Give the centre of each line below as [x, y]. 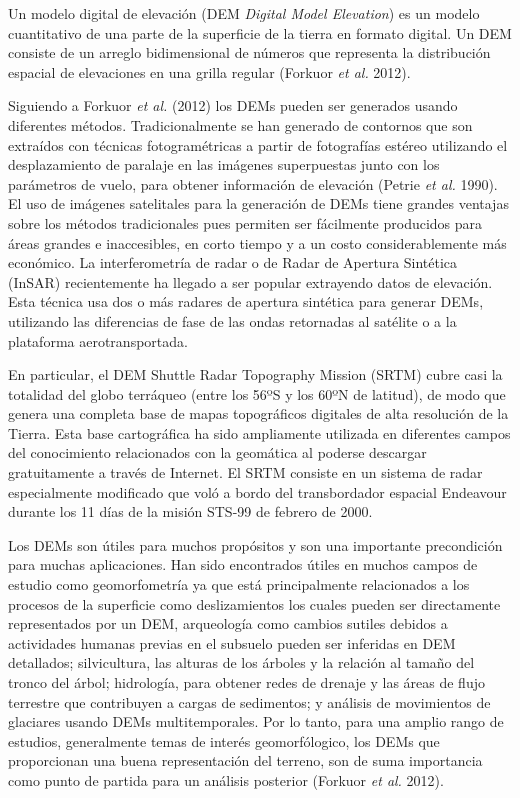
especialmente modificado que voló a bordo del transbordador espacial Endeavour [257, 491]
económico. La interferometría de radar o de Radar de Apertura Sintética [233, 262]
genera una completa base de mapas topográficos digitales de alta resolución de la [258, 413]
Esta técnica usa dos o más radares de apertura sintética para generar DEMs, [246, 301]
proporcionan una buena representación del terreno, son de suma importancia [245, 760]
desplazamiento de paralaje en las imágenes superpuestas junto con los [224, 164]
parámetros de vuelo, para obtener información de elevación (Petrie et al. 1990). [253, 183]
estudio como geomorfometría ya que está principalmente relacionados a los [239, 584]
